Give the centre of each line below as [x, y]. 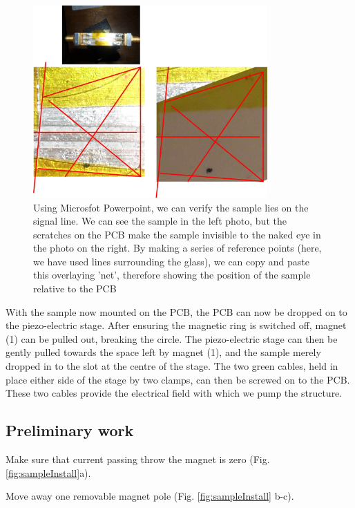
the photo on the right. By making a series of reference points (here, [177, 248]
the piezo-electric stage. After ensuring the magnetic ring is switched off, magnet [176, 325]
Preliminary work [70, 430]
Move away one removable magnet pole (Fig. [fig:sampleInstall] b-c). [150, 496]
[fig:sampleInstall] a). [48, 472]
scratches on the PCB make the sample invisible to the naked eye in [177, 234]
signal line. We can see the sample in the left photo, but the [160, 221]
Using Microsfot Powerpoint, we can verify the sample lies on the [171, 207]
